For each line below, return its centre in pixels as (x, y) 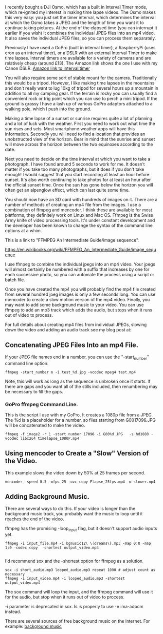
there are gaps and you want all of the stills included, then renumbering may (81, 386)
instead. (13, 612)
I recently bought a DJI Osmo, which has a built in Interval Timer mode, (76, 7)
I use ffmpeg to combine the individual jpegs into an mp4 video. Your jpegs (80, 264)
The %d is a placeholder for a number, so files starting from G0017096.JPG (81, 420)
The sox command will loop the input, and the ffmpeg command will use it (79, 592)
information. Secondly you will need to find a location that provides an (75, 134)
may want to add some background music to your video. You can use (74, 305)
